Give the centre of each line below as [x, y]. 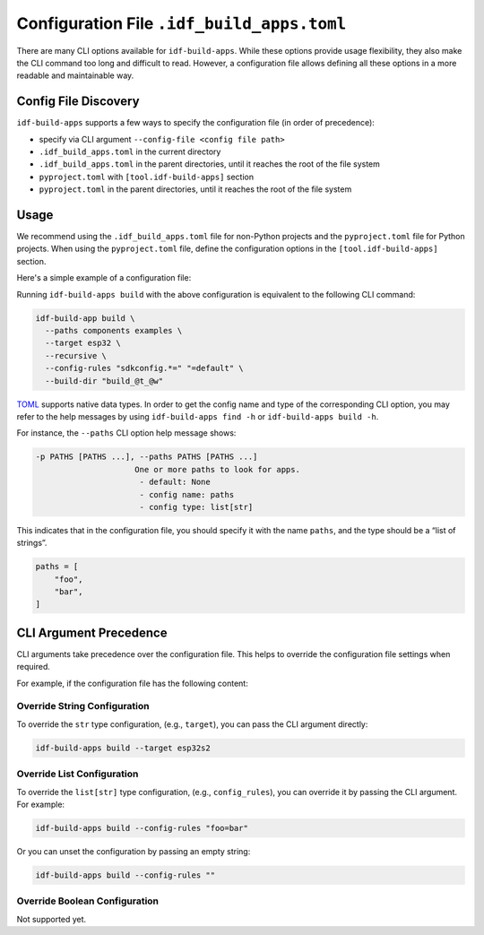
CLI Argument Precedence [92, 632]
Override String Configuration [83, 706]
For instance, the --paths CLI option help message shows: [126, 433]
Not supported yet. [52, 919]
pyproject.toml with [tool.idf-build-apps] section [147, 177]
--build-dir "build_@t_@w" [104, 381]
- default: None [175, 482]
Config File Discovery [78, 102]
